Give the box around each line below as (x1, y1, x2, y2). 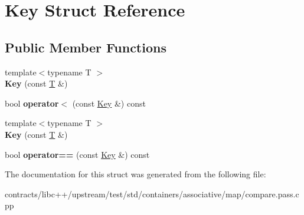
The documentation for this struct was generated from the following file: (5, 168, 266, 180)
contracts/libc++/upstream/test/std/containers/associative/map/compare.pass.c (5, 187, 299, 200)
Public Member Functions (5, 38, 166, 56)
